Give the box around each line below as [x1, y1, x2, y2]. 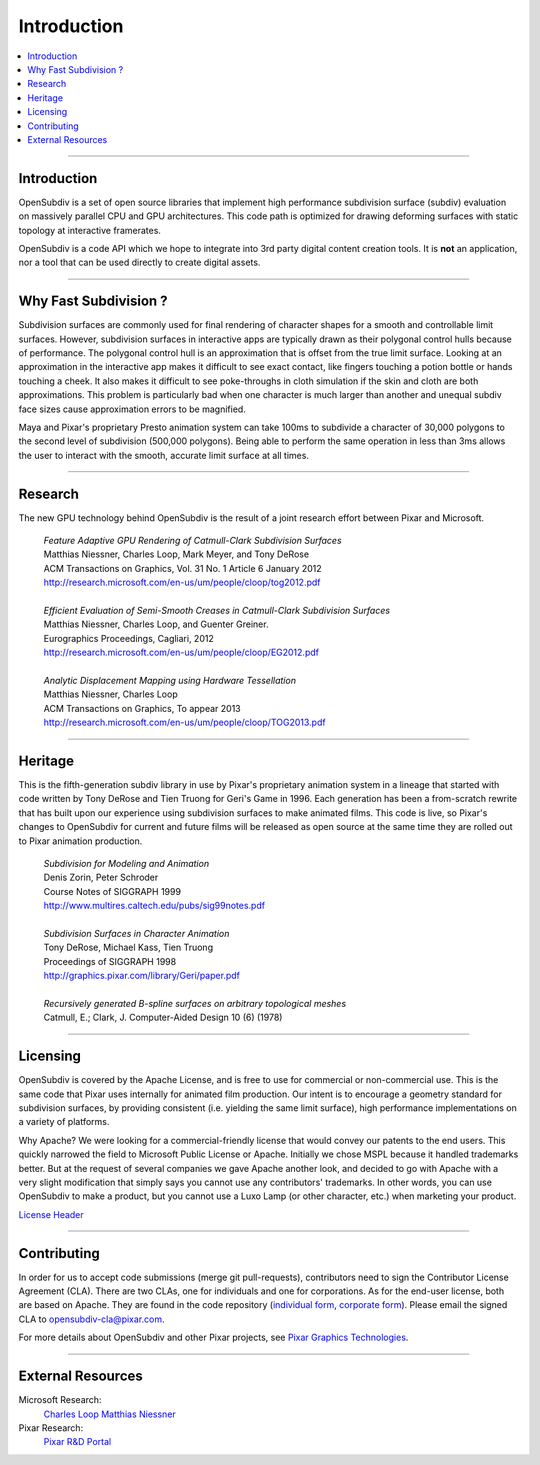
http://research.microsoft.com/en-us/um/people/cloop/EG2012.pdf [43, 646, 320, 659]
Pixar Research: [18, 1421, 84, 1434]
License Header [18, 1208, 84, 1220]
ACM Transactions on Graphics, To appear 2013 [43, 702, 241, 714]
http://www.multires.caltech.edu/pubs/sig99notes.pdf [43, 900, 265, 912]
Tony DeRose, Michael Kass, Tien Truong [43, 941, 214, 954]
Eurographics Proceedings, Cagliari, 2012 [43, 632, 214, 644]
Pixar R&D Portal [43, 1436, 112, 1448]
